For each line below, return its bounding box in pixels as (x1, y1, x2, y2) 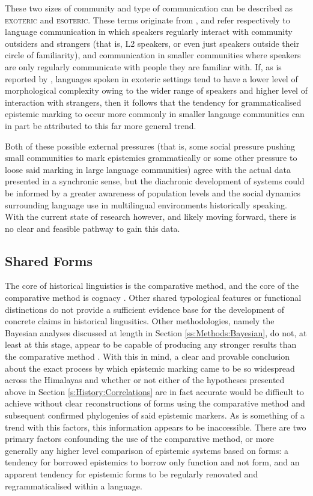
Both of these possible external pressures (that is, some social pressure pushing (5, 139, 296, 152)
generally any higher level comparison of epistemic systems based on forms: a (5, 444, 288, 456)
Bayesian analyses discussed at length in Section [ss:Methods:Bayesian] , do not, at (5, 326, 307, 339)
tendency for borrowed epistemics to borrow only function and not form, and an (5, 456, 300, 468)
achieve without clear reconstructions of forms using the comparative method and (5, 397, 305, 410)
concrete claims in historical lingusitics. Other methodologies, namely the (5, 315, 275, 327)
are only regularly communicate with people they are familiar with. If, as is (5, 60, 282, 73)
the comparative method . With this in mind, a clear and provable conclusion (5, 350, 290, 363)
